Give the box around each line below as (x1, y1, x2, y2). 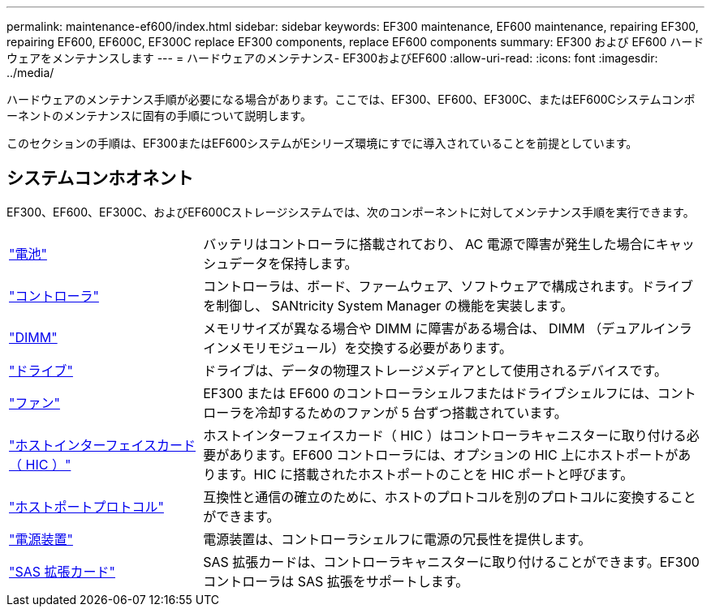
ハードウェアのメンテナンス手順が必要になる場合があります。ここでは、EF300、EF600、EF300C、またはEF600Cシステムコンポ (6, 92, 696, 106)
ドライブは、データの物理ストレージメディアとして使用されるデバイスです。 (203, 362, 667, 379)
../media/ (6, 66, 54, 79)
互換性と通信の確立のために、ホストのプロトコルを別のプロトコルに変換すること (203, 488, 696, 505)
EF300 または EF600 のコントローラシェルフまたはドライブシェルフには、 (203, 384, 657, 401)
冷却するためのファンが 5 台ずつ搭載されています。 (255, 404, 567, 421)
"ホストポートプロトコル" (9, 498, 164, 515)
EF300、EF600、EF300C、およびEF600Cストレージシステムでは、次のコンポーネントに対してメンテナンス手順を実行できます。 (6, 204, 695, 219)
